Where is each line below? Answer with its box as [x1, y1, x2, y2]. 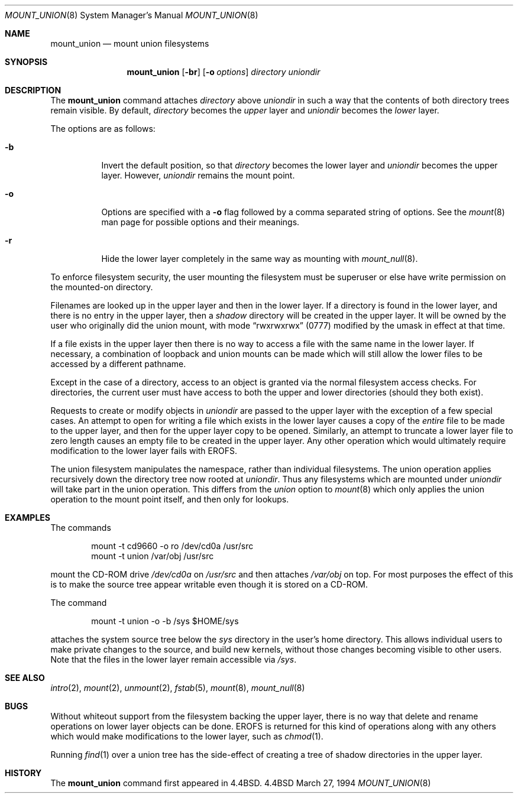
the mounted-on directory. [50, 282, 153, 292]
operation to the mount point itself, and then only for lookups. [50, 494, 289, 504]
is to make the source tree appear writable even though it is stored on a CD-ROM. [50, 579, 368, 589]
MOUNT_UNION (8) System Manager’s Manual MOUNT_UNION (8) [5, 10, 258, 20]
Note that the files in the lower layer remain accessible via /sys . [50, 654, 297, 664]
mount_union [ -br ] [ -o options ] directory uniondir [127, 67, 320, 77]
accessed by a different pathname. [50, 359, 186, 369]
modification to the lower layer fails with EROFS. [50, 446, 237, 456]
